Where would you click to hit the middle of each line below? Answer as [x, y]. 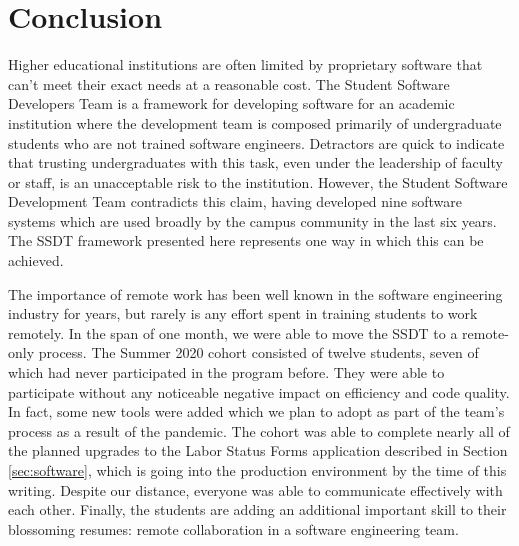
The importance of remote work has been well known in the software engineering [255, 293]
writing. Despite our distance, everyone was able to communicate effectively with [255, 489]
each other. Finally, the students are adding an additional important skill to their [257, 509]
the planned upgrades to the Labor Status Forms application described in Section [258, 450]
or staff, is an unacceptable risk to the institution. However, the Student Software [258, 181]
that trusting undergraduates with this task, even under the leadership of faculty [255, 162]
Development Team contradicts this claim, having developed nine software [235, 201]
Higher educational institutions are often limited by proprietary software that [245, 64]
